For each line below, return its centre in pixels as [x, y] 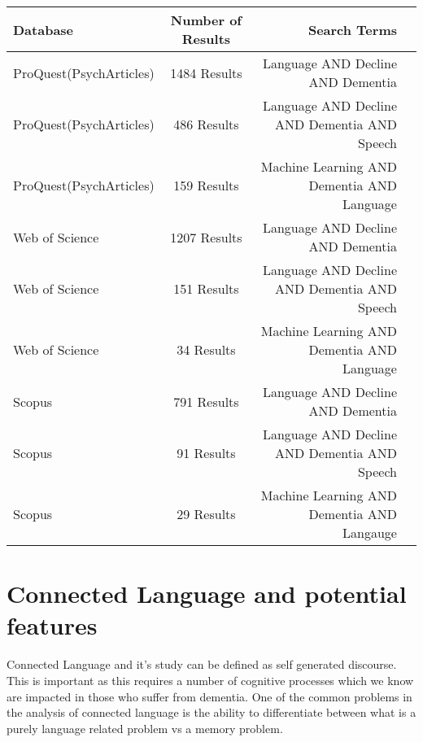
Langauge [370, 532]
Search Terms [352, 29]
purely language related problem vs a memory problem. [145, 728]
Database [44, 29]
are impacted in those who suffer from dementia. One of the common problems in [209, 696]
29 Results [206, 514]
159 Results [206, 185]
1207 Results [206, 237]
